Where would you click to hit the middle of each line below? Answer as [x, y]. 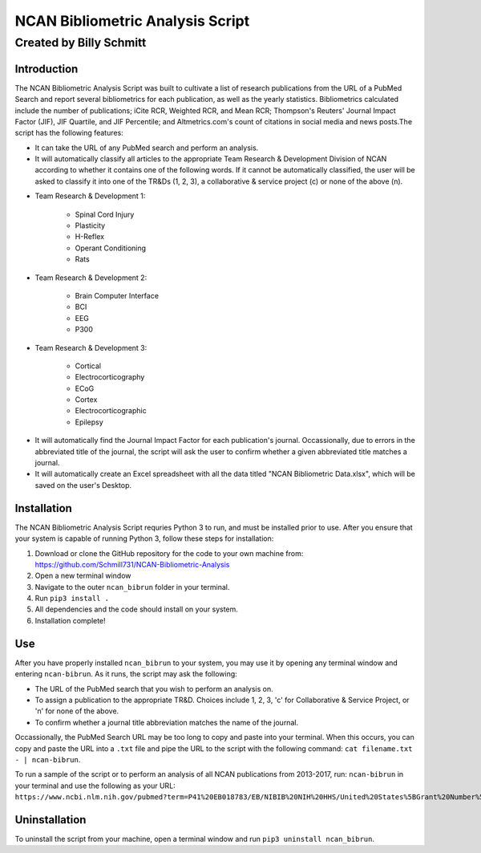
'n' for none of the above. [77, 711]
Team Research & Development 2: [91, 278]
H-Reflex [89, 237]
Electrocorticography [110, 377]
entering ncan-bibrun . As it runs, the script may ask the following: [126, 674]
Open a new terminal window [83, 576]
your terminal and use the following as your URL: [95, 786]
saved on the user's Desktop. [83, 485]
